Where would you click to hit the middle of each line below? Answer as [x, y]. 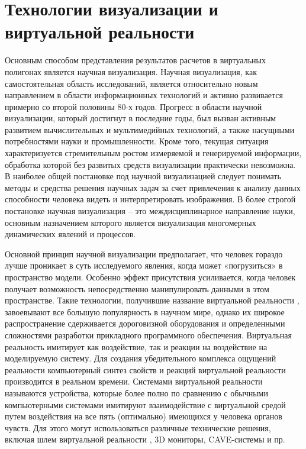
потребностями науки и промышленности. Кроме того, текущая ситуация [137, 141]
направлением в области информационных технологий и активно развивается [144, 95]
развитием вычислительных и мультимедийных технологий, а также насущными [150, 129]
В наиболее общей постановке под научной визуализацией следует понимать [143, 176]
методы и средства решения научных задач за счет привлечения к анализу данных [153, 187]
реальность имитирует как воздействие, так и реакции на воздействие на [136, 346]
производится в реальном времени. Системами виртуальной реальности [134, 381]
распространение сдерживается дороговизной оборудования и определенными [145, 323]
